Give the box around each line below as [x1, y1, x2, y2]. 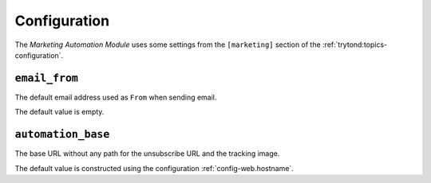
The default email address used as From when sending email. [14, 92, 217, 102]
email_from [14, 72, 79, 84]
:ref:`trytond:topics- [322, 40, 388, 49]
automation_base [14, 128, 110, 141]
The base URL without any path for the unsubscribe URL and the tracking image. [14, 149, 280, 158]
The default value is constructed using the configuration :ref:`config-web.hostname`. [14, 163, 295, 173]
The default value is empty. [14, 107, 105, 117]
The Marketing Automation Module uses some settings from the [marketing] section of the [14, 40, 321, 49]
